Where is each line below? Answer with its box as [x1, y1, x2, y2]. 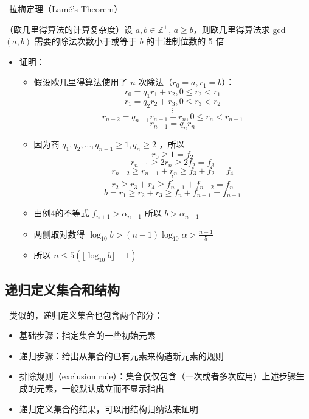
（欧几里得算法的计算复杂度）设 [5, 23, 133, 35]
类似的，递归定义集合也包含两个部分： [9, 308, 162, 321]
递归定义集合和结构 [5, 280, 120, 298]
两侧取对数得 [33, 227, 85, 240]
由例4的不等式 [33, 206, 89, 219]
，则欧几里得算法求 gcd [193, 23, 286, 35]
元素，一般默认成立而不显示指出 [36, 382, 164, 395]
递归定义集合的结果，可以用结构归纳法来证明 [19, 402, 198, 415]
